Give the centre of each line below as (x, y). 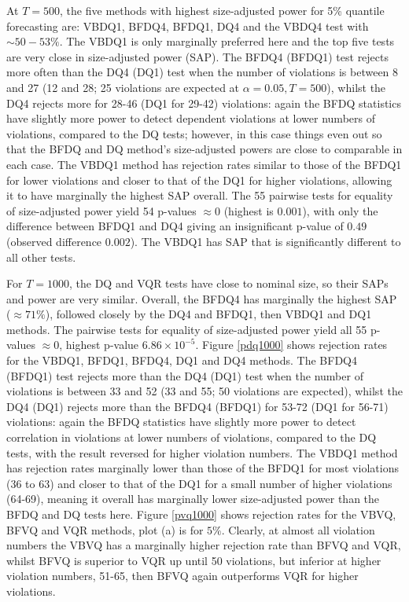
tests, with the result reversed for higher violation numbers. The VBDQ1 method (202, 452)
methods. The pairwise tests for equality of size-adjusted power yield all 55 (187, 329)
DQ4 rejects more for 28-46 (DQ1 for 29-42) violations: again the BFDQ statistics (204, 103)
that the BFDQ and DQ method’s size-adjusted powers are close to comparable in (204, 149)
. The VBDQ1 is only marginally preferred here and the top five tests (227, 41)
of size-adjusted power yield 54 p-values (101, 210)
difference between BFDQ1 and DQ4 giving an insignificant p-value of (175, 226)
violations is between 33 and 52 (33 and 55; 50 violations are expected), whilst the (204, 391)
